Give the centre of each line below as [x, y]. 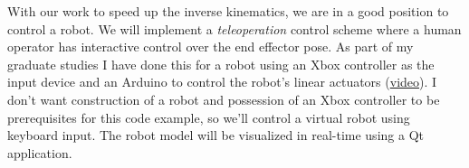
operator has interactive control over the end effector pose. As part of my [211, 47]
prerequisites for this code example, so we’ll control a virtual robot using [209, 117]
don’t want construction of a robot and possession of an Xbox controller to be [224, 99]
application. [40, 152]
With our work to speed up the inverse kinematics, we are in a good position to [228, 11]
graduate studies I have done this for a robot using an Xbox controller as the [221, 64]
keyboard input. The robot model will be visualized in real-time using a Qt [215, 135]
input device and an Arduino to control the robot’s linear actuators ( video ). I [222, 82]
